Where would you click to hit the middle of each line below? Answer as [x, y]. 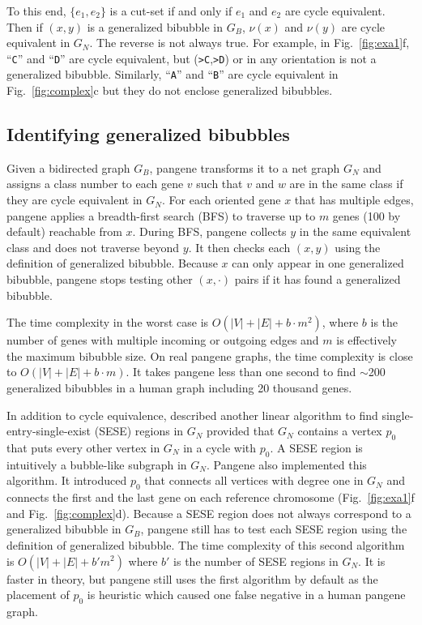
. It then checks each [239, 247]
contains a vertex [340, 431]
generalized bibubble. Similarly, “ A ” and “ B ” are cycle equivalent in [173, 74]
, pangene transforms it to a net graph [245, 167]
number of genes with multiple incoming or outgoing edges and [163, 340]
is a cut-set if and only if [171, 11]
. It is [372, 561]
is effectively [367, 340]
